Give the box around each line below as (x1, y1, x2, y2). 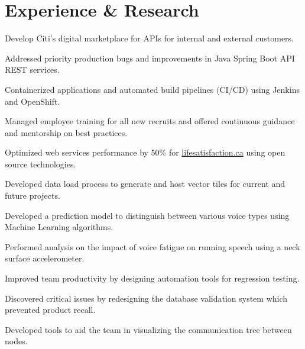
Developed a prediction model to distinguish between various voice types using (5, 209, 290, 221)
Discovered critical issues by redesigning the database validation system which (5, 292, 288, 304)
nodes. (5, 335, 28, 347)
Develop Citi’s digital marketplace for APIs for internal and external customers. (5, 32, 294, 44)
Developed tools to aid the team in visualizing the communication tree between (5, 323, 292, 335)
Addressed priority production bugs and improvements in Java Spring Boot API (5, 51, 295, 64)
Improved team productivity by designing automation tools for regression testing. (5, 272, 300, 285)
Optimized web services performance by (5, 146, 148, 159)
